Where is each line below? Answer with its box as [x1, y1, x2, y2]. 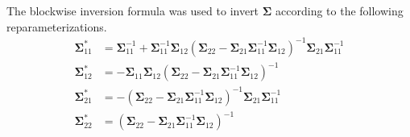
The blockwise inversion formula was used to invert [6, 2, 259, 19]
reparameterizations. [6, 18, 107, 35]
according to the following [275, 2, 404, 19]
